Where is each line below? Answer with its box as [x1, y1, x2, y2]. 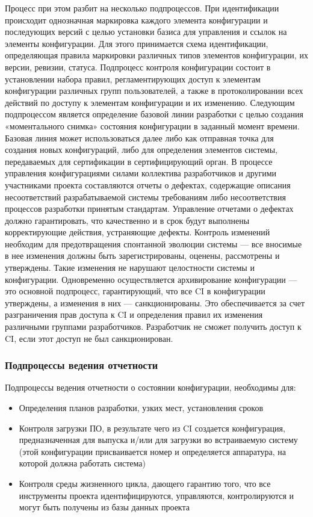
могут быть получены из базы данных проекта [19, 501, 190, 513]
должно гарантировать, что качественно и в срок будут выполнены [5, 214, 250, 226]
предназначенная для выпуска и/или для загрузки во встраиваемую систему [19, 433, 298, 446]
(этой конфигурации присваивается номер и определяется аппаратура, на [19, 445, 287, 457]
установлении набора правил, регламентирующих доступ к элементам [5, 72, 261, 85]
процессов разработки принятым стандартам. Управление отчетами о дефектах [5, 202, 294, 215]
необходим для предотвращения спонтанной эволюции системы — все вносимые [5, 237, 302, 250]
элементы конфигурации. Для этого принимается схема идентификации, [5, 37, 268, 49]
